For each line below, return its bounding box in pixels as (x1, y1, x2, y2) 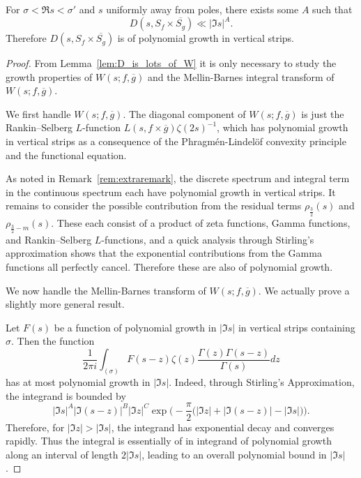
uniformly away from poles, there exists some (106, 2, 299, 16)
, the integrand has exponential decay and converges (111, 419, 335, 434)
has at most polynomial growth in (6, 375, 151, 389)
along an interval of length (6, 447, 118, 461)
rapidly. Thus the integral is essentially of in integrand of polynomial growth (6, 433, 332, 448)
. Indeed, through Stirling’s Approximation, (169, 375, 355, 389)
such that (312, 2, 353, 16)
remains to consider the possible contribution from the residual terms (6, 198, 302, 213)
